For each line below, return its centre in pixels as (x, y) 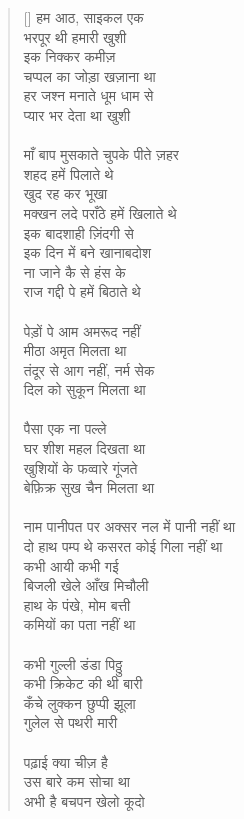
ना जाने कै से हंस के (74, 271)
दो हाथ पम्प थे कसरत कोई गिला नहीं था (123, 546)
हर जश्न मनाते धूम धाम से (88, 95)
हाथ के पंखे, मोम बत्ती (77, 604)
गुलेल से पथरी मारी (70, 722)
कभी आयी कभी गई (71, 565)
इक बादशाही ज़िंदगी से (78, 232)
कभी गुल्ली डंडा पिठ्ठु (73, 663)
